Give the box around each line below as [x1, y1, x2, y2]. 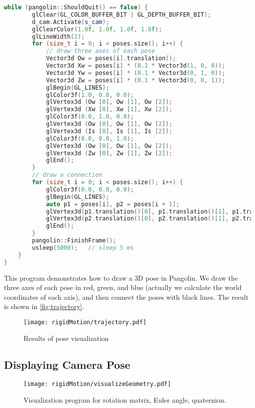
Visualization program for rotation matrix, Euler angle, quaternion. [24, 394, 226, 405]
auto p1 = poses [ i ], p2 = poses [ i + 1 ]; [46, 200, 180, 208]
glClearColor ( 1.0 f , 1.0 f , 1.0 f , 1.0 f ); [32, 25, 162, 33]
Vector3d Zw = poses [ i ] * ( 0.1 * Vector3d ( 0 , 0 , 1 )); [46, 76, 226, 84]
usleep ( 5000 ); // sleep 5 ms [32, 244, 134, 251]
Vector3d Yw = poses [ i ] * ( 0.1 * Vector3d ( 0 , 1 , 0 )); [46, 69, 226, 76]
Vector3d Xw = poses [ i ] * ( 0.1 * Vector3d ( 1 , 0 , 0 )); [46, 62, 226, 69]
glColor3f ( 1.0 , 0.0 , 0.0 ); [46, 91, 134, 98]
